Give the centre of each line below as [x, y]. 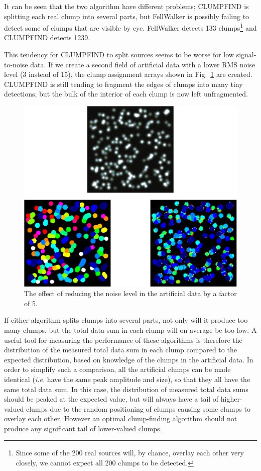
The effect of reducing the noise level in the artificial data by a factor [130, 293]
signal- [246, 55]
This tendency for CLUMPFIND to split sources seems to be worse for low [119, 55]
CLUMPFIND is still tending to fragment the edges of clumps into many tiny [123, 84]
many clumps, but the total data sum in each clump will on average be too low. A [130, 329]
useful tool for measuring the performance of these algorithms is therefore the [123, 340]
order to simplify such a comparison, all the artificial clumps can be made [117, 369]
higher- [231, 399]
